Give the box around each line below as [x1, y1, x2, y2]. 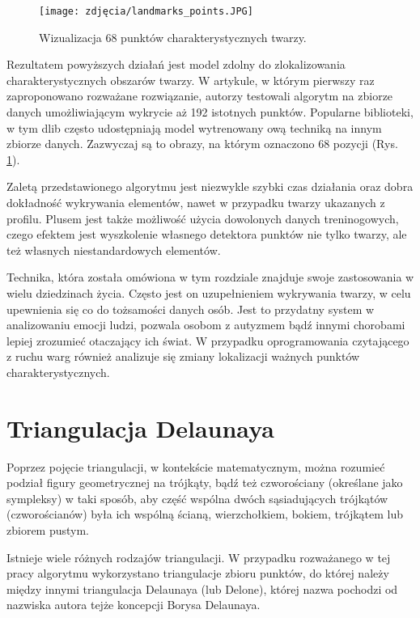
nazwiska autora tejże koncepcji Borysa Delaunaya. [6, 596, 261, 613]
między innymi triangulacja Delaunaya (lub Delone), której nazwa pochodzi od [6, 580, 398, 597]
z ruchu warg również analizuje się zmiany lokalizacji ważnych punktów [6, 348, 360, 365]
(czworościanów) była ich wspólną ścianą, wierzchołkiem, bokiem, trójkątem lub [6, 506, 404, 523]
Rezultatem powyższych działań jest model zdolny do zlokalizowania [6, 56, 346, 73]
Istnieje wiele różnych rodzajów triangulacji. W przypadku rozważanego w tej [6, 548, 391, 565]
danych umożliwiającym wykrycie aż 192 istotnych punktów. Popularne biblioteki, [6, 104, 414, 121]
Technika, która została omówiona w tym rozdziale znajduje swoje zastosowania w [6, 269, 414, 286]
